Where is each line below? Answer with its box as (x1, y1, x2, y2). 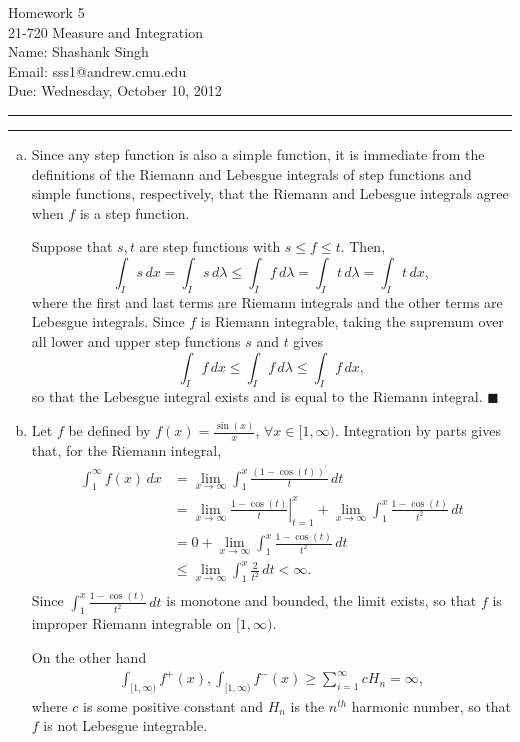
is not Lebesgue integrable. (43, 715, 208, 736)
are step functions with (139, 236, 281, 257)
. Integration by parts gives (335, 420, 501, 441)
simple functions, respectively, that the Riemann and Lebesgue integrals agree (31, 183, 509, 204)
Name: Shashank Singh (8, 41, 149, 62)
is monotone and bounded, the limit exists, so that (166, 590, 477, 611)
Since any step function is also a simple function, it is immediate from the (31, 143, 485, 164)
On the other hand (31, 646, 147, 667)
